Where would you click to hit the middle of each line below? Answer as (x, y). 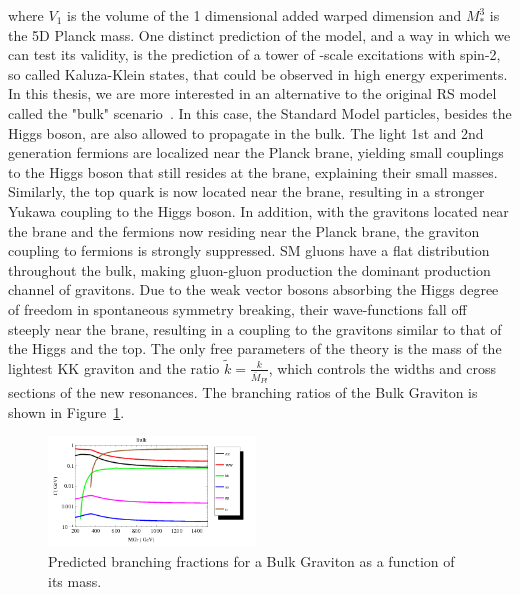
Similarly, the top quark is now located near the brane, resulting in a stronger (246, 191)
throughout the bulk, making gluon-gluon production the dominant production (249, 269)
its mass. (75, 580)
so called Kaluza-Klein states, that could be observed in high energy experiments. (258, 73)
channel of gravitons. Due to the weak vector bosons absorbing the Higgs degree (253, 289)
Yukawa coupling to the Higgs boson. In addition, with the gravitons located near (258, 210)
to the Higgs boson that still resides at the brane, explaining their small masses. (253, 171)
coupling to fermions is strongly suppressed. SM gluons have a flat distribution (249, 250)
